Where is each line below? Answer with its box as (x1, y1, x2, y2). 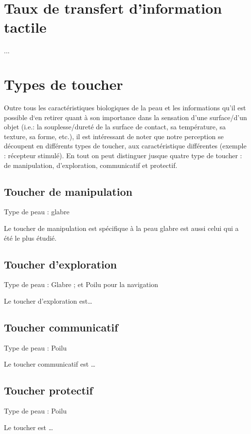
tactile (4, 17, 47, 37)
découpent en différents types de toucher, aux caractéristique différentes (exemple (4, 141, 247, 151)
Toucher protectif (4, 383, 93, 398)
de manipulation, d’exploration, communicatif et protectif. (4, 160, 178, 170)
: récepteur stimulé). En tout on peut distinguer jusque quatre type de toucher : (4, 150, 242, 160)
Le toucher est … (4, 422, 54, 432)
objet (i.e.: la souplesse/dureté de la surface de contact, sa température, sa (4, 122, 226, 132)
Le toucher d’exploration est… (4, 295, 92, 306)
